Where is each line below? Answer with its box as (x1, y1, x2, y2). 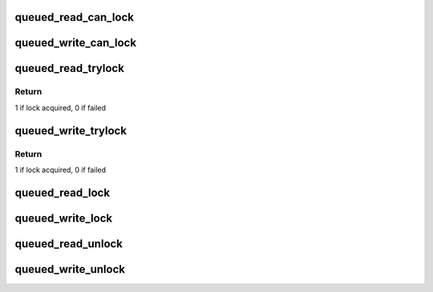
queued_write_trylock (14, 124, 127, 138)
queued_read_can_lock (14, 10, 134, 24)
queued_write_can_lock (14, 36, 136, 50)
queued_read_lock (14, 186, 111, 199)
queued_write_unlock (14, 262, 126, 276)
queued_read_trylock (14, 62, 124, 75)
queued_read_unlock (14, 237, 123, 250)
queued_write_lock (14, 211, 113, 225)
